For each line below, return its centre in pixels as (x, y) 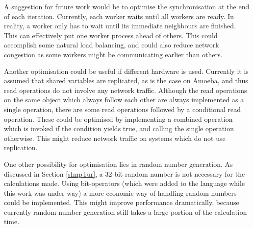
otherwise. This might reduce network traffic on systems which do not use (115, 138)
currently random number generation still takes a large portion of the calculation (126, 212)
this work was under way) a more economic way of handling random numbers (120, 193)
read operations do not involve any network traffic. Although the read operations (126, 90)
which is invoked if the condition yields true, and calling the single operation (119, 128)
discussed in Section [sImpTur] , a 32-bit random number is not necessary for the (125, 173)
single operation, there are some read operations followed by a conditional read (123, 109)
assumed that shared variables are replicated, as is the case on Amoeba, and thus (126, 80)
